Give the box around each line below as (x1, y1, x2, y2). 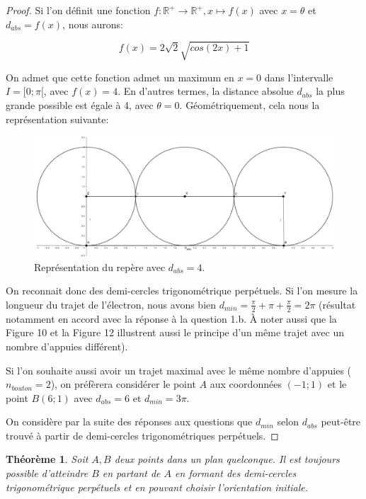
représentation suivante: (6, 111, 109, 126)
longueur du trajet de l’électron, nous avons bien (6, 297, 217, 311)
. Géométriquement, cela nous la (179, 97, 320, 112)
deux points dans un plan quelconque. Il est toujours (114, 452, 340, 466)
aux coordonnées (210, 377, 282, 391)
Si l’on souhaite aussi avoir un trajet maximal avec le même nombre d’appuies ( (6, 362, 352, 377)
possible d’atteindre (6, 466, 88, 481)
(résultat (319, 297, 356, 311)
